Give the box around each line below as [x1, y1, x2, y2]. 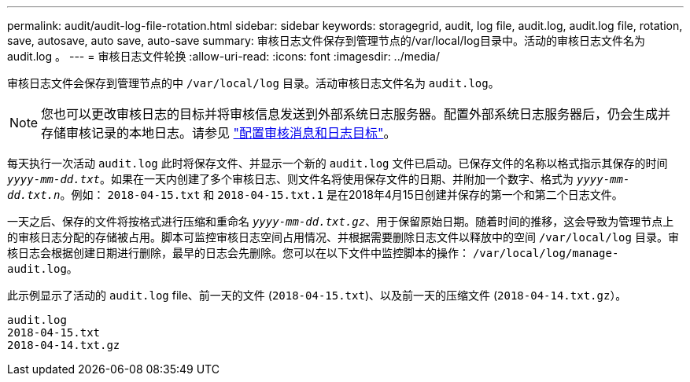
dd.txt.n [7, 189, 61, 201]
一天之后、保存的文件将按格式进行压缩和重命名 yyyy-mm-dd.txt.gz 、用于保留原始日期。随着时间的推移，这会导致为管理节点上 [7, 215, 674, 228]
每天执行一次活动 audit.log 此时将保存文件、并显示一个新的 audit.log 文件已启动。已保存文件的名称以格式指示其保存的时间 [7, 156, 668, 170]
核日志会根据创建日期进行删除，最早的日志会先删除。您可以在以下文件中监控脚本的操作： [7, 246, 470, 259]
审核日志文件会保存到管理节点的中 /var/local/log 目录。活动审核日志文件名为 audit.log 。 [7, 76, 500, 90]
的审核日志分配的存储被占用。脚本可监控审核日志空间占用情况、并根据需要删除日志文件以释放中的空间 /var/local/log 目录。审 [7, 230, 679, 244]
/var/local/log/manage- [472, 247, 619, 259]
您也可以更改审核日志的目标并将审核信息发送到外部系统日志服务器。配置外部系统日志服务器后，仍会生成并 [41, 106, 671, 122]
